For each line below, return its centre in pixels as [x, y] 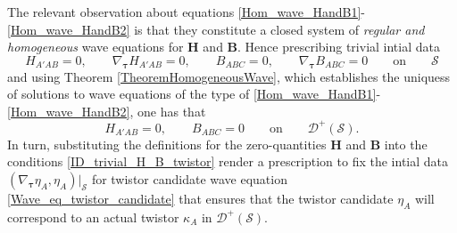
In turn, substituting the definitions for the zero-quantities [167, 144]
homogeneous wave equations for [96, 47]
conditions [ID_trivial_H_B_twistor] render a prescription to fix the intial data [228, 161]
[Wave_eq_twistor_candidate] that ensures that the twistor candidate [200, 199]
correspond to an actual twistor [93, 217]
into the [406, 144]
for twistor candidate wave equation [189, 179]
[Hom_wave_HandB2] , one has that [107, 111]
